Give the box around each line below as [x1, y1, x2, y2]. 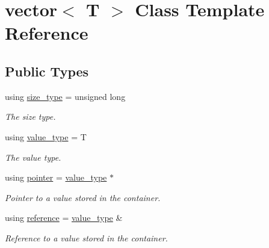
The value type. [5, 150, 61, 163]
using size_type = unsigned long [5, 90, 126, 102]
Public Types [5, 61, 89, 80]
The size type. [5, 110, 56, 123]
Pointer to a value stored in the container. [5, 191, 161, 203]
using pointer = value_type [5, 171, 107, 184]
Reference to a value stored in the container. [5, 231, 168, 244]
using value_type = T [5, 130, 87, 143]
